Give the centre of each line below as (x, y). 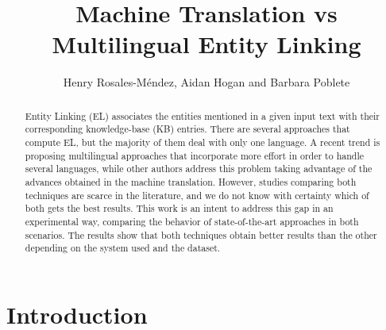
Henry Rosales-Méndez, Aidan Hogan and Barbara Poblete (207, 82)
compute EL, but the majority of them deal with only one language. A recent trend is (203, 142)
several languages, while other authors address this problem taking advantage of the (199, 169)
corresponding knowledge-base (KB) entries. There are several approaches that (187, 129)
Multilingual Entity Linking (207, 44)
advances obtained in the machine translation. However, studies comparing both (191, 181)
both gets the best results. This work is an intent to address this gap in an (179, 208)
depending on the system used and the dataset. (123, 248)
